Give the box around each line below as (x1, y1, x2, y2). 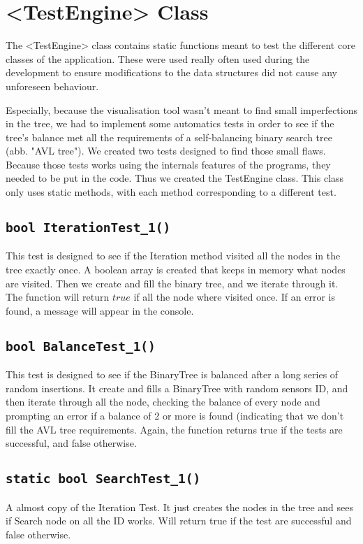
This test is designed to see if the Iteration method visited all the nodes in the (6, 248, 341, 263)
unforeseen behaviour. (6, 78, 99, 93)
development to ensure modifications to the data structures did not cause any (6, 65, 337, 80)
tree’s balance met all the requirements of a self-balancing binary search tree (6, 129, 332, 144)
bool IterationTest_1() (6, 220, 171, 236)
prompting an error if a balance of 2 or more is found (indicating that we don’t (6, 408, 344, 422)
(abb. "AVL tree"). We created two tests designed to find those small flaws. (6, 143, 326, 158)
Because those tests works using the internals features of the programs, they (6, 157, 331, 171)
